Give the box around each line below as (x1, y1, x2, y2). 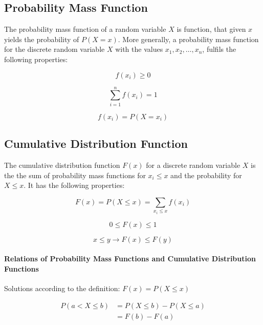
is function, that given (177, 24, 246, 34)
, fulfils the (202, 44, 236, 54)
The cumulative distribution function (4, 159, 120, 170)
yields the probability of (4, 33, 79, 44)
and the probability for (170, 169, 242, 180)
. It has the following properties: (24, 180, 125, 190)
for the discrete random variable (4, 44, 105, 54)
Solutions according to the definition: (4, 283, 120, 294)
